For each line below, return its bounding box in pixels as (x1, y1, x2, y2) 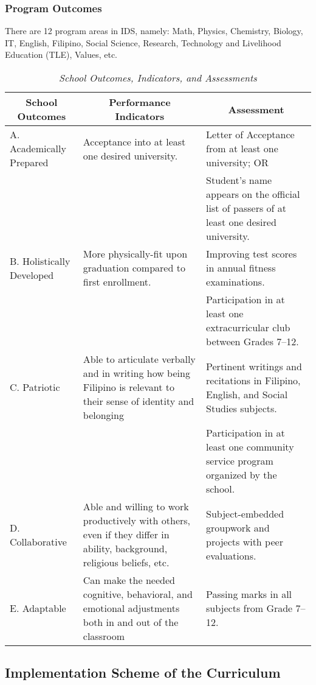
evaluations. (206, 548, 256, 563)
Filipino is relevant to (83, 380, 174, 394)
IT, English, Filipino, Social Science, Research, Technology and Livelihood (5, 36, 281, 49)
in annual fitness (206, 261, 276, 275)
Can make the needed (83, 573, 175, 587)
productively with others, (83, 513, 191, 527)
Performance (109, 95, 171, 109)
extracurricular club (206, 320, 290, 334)
